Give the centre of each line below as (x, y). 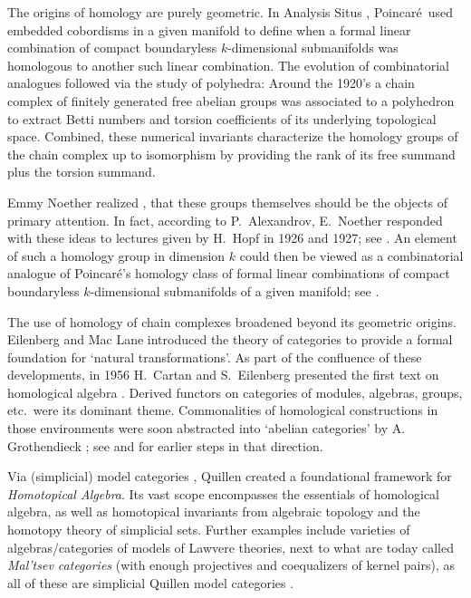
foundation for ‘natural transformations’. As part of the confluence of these (215, 357)
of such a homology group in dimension (116, 255)
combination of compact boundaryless (112, 48)
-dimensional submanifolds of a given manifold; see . (235, 290)
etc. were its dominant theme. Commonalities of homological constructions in (223, 410)
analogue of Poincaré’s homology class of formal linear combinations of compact (229, 273)
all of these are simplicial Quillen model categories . (151, 582)
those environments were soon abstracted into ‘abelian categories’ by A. (207, 428)
